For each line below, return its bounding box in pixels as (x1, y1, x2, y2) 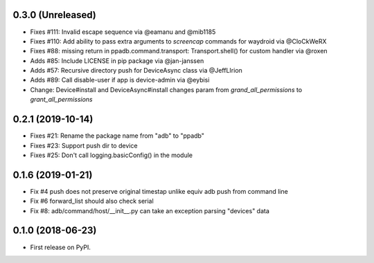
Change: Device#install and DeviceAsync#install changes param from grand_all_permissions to (30, 85, 303, 93)
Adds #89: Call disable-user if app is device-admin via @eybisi (30, 76, 210, 84)
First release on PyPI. (30, 243, 91, 251)
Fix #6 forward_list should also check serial (30, 197, 154, 206)
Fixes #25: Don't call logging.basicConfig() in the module (30, 151, 193, 159)
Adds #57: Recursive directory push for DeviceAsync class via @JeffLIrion (30, 66, 242, 75)
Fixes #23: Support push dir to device (30, 141, 138, 149)
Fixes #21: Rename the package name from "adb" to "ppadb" (30, 131, 204, 140)
